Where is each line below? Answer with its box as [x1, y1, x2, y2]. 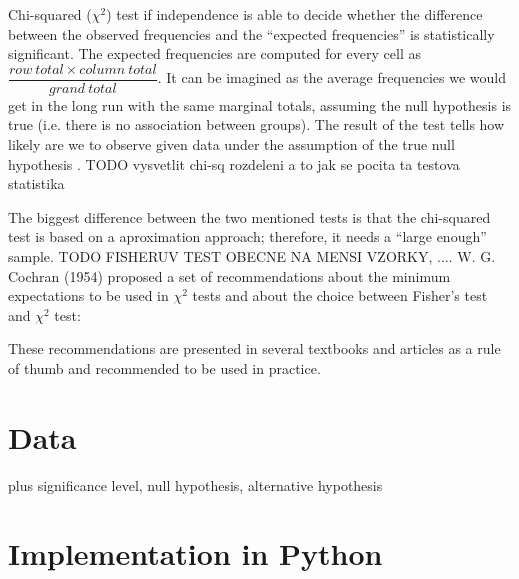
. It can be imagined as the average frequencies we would [157, 67, 506, 88]
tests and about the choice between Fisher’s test [192, 285, 488, 306]
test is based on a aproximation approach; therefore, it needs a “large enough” [8, 226, 487, 247]
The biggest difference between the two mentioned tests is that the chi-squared [8, 206, 491, 227]
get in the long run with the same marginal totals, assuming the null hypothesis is [8, 94, 512, 115]
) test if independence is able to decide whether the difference [106, 4, 483, 24]
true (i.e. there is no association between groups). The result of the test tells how [8, 114, 505, 135]
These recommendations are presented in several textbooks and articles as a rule [8, 338, 501, 359]
